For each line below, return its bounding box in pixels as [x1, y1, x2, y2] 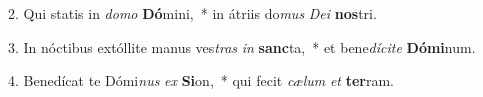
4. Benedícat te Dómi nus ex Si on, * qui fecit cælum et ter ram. [8, 70, 394, 91]
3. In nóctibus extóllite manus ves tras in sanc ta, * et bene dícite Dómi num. [8, 36, 476, 57]
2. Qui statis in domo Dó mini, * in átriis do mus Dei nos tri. [8, 3, 377, 23]
